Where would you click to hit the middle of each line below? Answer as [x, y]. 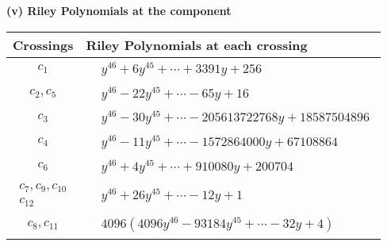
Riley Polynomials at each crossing [197, 44]
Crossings [43, 44]
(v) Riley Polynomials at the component [119, 10]
